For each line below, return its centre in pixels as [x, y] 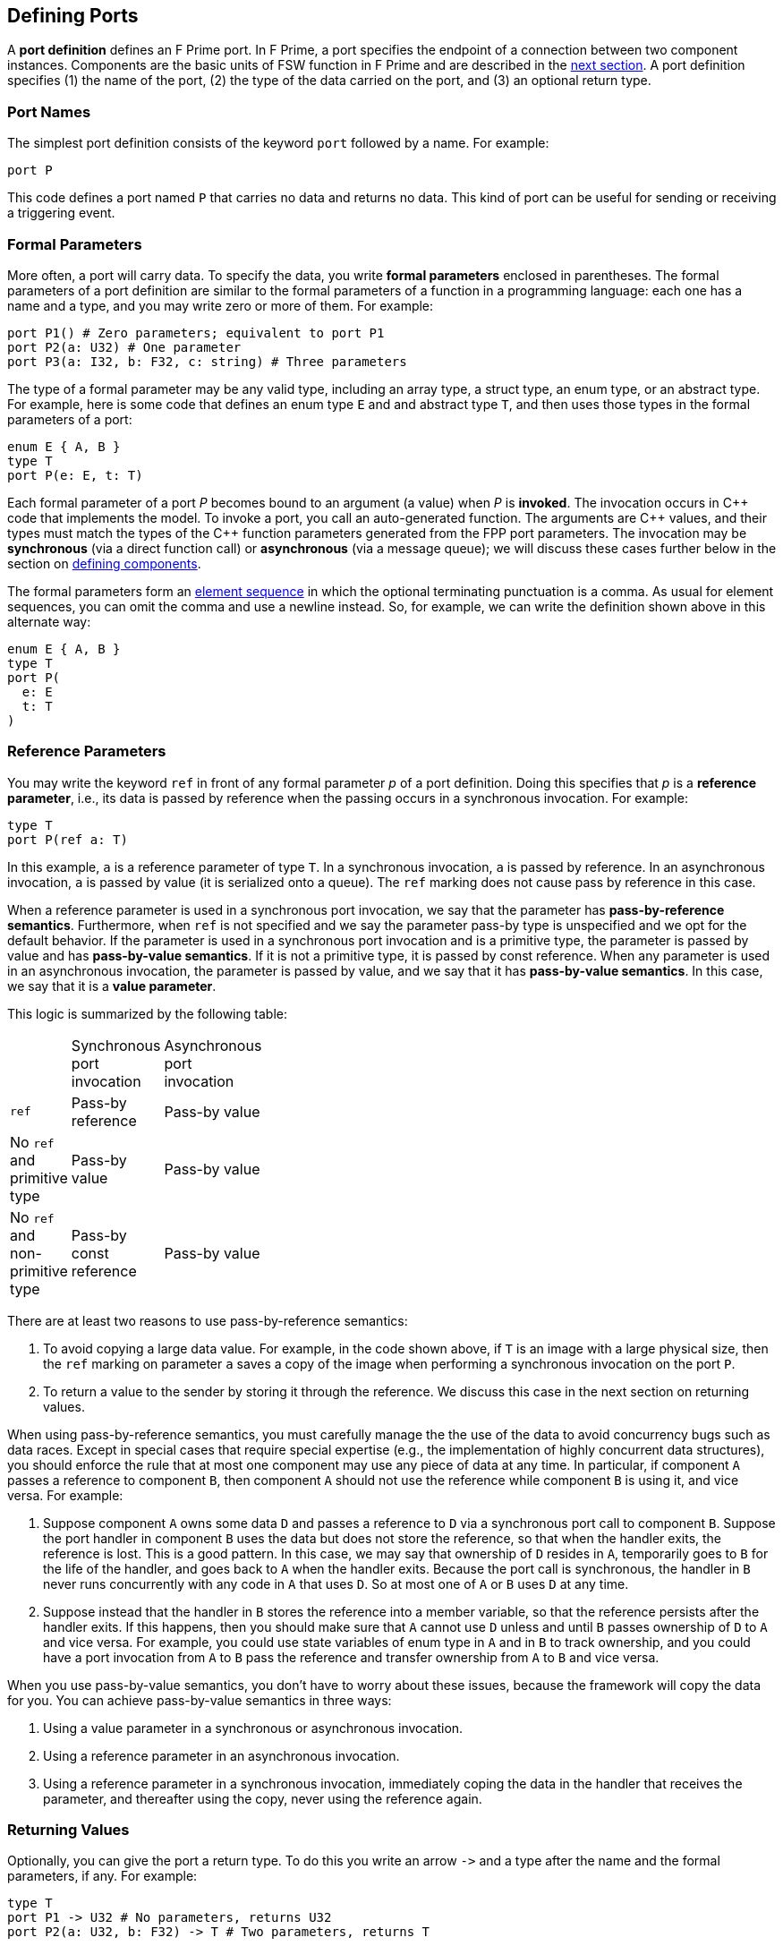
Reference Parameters [87, 751]
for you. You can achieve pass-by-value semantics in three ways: [200, 1700]
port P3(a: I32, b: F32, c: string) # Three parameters [207, 361]
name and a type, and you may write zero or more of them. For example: [221, 305]
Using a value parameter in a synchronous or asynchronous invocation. [253, 1728]
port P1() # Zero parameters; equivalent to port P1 [196, 333]
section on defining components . [104, 563]
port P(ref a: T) [68, 839]
